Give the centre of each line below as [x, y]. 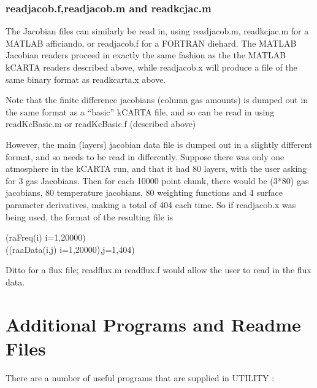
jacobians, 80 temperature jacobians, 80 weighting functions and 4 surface [144, 192]
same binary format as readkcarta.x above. [86, 79]
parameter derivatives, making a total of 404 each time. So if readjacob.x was [151, 204]
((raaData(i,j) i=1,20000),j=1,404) [70, 249]
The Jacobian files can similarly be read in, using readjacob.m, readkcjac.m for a [157, 31]
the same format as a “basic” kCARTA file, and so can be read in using [140, 111]
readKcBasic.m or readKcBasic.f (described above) [101, 124]
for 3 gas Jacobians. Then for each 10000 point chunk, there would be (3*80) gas [157, 180]
